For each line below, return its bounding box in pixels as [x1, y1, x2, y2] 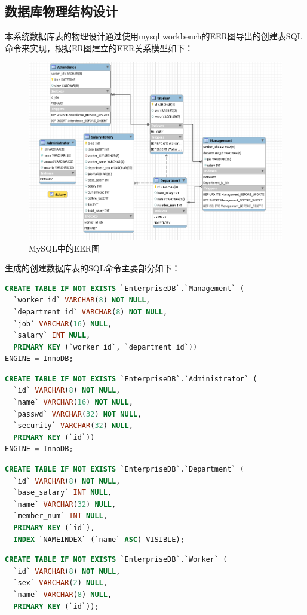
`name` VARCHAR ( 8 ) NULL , [13, 590, 112, 599]
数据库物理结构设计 [5, 2, 118, 20]
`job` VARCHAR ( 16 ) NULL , [13, 319, 112, 328]
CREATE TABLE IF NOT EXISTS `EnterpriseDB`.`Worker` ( [5, 555, 228, 564]
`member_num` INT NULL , [13, 512, 108, 521]
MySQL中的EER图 [29, 241, 100, 254]
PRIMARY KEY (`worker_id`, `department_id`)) [13, 342, 198, 351]
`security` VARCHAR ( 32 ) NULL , [13, 421, 133, 430]
